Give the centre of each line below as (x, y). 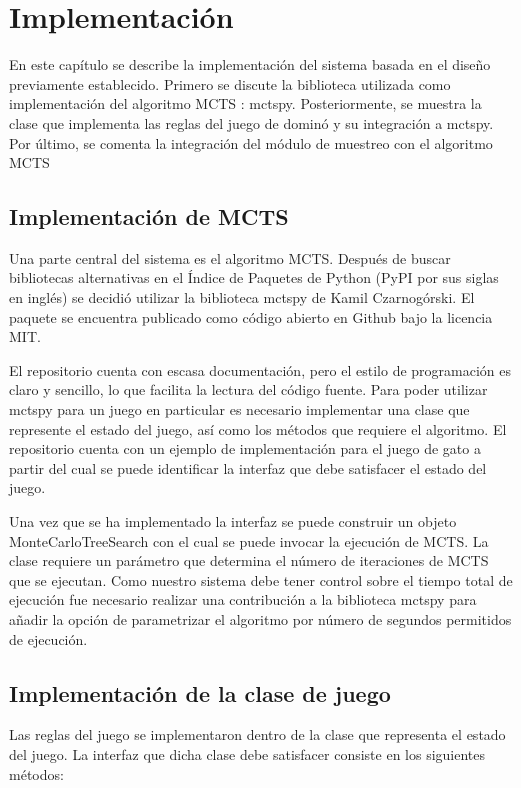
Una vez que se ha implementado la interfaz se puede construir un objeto (233, 521)
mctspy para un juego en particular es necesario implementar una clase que (239, 409)
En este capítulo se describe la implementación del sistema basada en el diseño (250, 64)
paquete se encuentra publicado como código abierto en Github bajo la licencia (251, 316)
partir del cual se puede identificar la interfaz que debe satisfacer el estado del (248, 467)
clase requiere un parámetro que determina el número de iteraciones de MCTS (249, 560)
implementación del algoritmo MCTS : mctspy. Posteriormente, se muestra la (245, 103)
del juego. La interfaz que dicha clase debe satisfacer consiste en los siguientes (247, 753)
